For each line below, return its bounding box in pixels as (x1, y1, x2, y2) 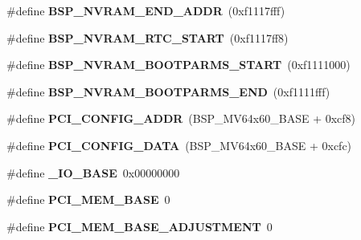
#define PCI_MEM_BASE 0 (6, 191, 170, 208)
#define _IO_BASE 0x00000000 (6, 164, 180, 181)
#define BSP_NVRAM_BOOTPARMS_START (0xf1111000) (6, 56, 351, 73)
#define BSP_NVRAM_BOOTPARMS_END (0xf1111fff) (6, 83, 330, 100)
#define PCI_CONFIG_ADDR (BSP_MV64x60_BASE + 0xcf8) (6, 110, 356, 127)
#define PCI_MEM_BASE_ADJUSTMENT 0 (6, 218, 273, 234)
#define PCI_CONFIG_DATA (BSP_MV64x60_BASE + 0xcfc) (6, 136, 352, 153)
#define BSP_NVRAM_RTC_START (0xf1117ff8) (6, 29, 289, 46)
